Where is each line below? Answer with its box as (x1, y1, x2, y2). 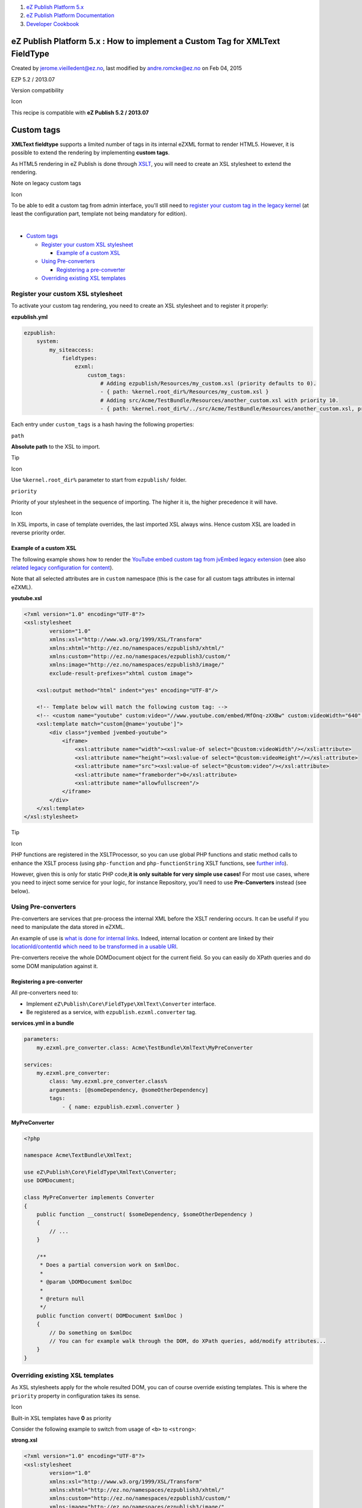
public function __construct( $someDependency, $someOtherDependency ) (36, 1211, 253, 1218)
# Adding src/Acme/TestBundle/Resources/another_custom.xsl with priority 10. (100, 397, 339, 404)
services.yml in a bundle (11, 1019, 75, 1027)
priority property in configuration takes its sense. (11, 1392, 141, 1399)
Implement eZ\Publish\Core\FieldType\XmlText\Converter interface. (26, 1000, 217, 1007)
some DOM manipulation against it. (11, 962, 98, 969)
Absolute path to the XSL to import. (11, 443, 101, 451)
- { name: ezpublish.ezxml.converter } (62, 1103, 180, 1110)
